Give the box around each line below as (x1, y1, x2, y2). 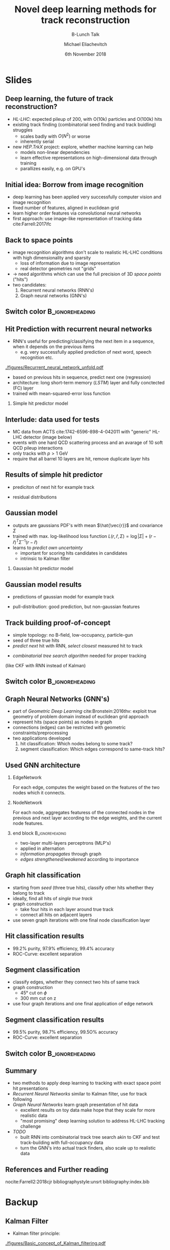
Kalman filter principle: (12, 1230, 60, 1237)
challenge (20, 1123, 41, 1130)
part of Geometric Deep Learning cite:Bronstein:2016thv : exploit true (12, 708, 157, 714)
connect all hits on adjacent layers (20, 912, 92, 918)
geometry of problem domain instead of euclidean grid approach (12, 714, 149, 720)
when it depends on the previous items (12, 344, 95, 350)
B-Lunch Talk (71, 31, 100, 37)
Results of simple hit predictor (5, 471, 103, 479)
